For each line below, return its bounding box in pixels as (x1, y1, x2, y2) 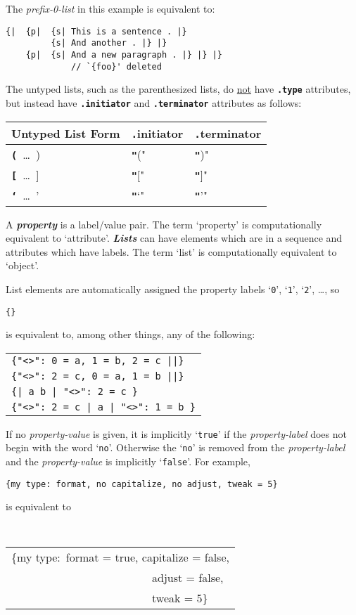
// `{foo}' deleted (71, 61, 162, 72)
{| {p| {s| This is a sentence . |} (6, 26, 187, 37)
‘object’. (6, 258, 39, 273)
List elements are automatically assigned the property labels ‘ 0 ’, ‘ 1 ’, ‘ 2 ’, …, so (6, 281, 340, 296)
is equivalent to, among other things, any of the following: (6, 327, 255, 342)
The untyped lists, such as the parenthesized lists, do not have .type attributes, (6, 82, 351, 96)
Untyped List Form (11, 124, 120, 141)
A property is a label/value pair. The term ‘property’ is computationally (6, 216, 322, 231)
